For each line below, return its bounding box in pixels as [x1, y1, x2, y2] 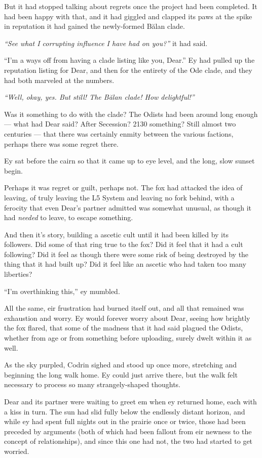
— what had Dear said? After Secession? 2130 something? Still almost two [4, 118, 236, 129]
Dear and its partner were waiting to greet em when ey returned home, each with [4, 396, 257, 406]
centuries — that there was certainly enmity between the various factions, [4, 128, 234, 139]
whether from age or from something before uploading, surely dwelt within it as [4, 332, 252, 343]
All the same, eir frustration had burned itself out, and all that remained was [4, 303, 244, 313]
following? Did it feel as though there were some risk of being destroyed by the [4, 248, 249, 259]
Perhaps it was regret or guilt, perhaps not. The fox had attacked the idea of [4, 182, 243, 193]
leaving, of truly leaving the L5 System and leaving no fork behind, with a [4, 192, 235, 202]
